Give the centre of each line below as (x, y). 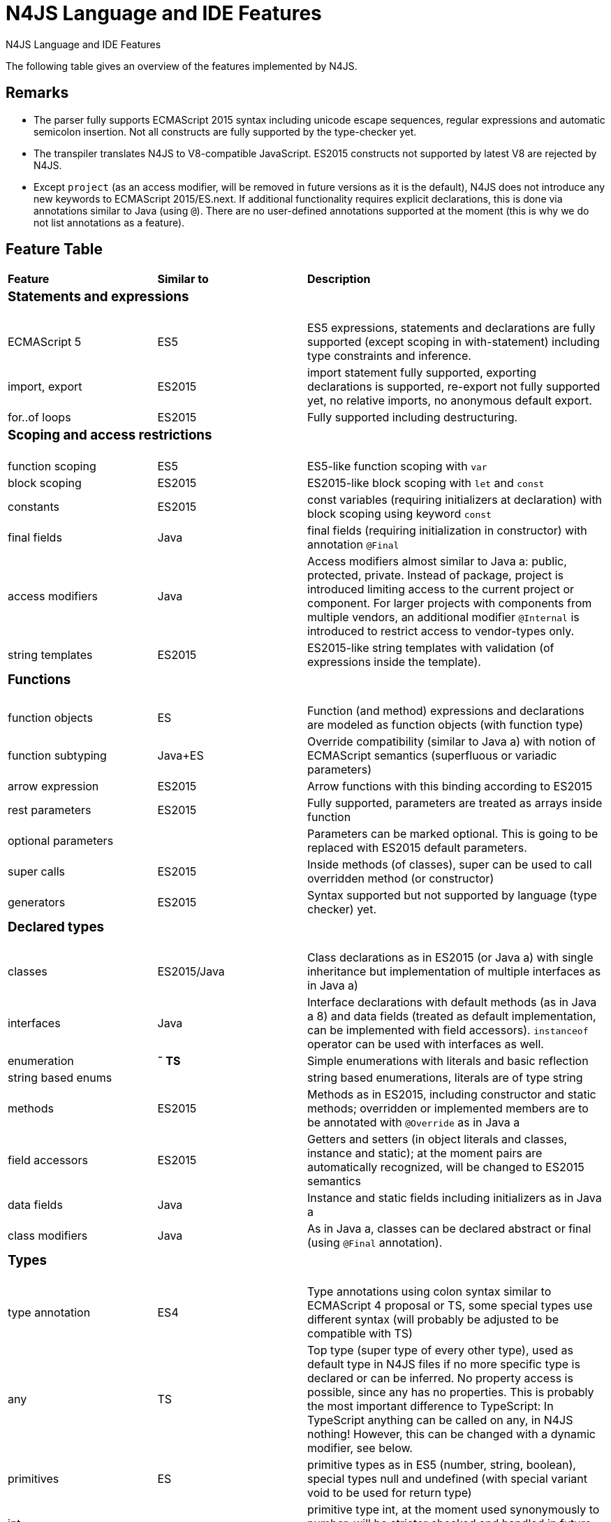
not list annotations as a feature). (109, 222)
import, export (45, 387)
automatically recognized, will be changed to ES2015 (446, 1167)
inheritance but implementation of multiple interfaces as (454, 972)
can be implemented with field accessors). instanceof (448, 1030)
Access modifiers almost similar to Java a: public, (437, 561)
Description (339, 279)
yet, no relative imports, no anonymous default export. (450, 401)
